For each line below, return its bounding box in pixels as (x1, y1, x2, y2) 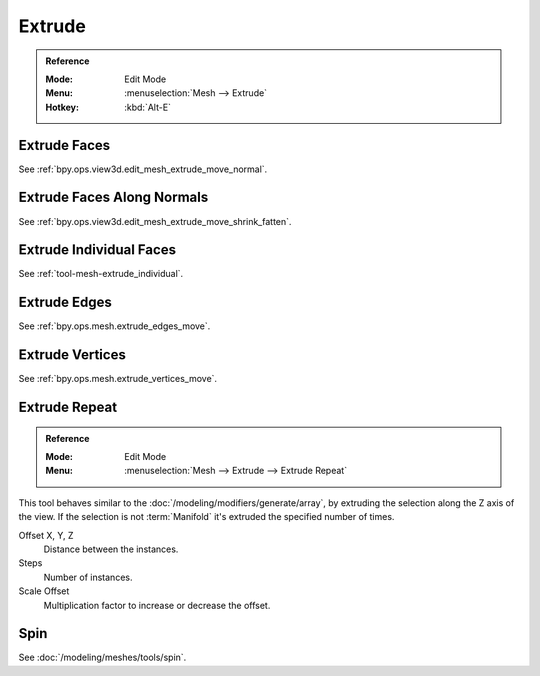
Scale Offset (18, 585, 70, 597)
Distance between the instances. (43, 543, 179, 555)
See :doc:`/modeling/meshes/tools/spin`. (18, 651, 187, 664)
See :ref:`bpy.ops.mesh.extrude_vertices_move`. (18, 373, 218, 385)
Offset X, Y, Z (18, 529, 74, 541)
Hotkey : (45, 101, 80, 113)
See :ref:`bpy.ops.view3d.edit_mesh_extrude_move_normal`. (18, 163, 268, 175)
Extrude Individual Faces (18, 241, 177, 259)
